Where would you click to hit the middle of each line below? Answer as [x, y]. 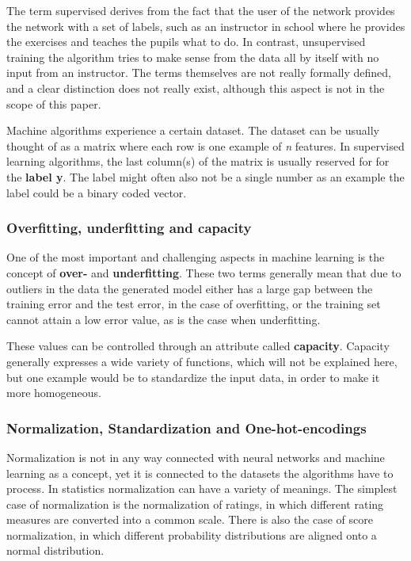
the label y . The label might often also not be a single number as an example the [205, 176]
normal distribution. [55, 550]
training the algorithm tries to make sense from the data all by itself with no [193, 57]
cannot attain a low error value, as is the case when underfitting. [164, 319]
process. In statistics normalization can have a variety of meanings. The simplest [202, 488]
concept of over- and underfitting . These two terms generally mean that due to [204, 272]
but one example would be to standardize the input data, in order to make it [193, 377]
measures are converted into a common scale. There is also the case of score [190, 519]
